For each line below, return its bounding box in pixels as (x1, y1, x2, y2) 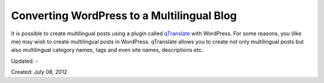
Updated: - (11, 57, 38, 64)
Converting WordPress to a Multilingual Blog (11, 9, 237, 22)
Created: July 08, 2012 (11, 69, 67, 76)
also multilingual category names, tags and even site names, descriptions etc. (11, 47, 203, 54)
